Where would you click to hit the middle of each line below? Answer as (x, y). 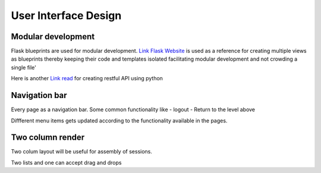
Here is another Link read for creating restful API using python (87, 78)
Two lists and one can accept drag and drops (66, 162)
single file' (24, 67)
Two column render (48, 138)
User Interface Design (66, 15)
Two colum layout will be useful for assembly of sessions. (82, 152)
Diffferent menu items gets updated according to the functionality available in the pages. (119, 120)
